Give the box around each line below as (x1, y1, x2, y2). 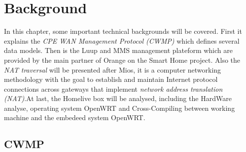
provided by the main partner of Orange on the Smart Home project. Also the (4, 54, 241, 65)
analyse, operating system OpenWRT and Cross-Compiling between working (4, 102, 235, 113)
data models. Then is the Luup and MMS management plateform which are (4, 45, 233, 55)
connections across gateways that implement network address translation (4, 83, 223, 94)
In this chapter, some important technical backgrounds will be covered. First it (4, 26, 242, 36)
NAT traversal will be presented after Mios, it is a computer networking (4, 64, 221, 75)
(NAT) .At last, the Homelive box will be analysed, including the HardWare (4, 93, 232, 103)
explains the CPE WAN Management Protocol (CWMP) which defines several (4, 35, 240, 46)
